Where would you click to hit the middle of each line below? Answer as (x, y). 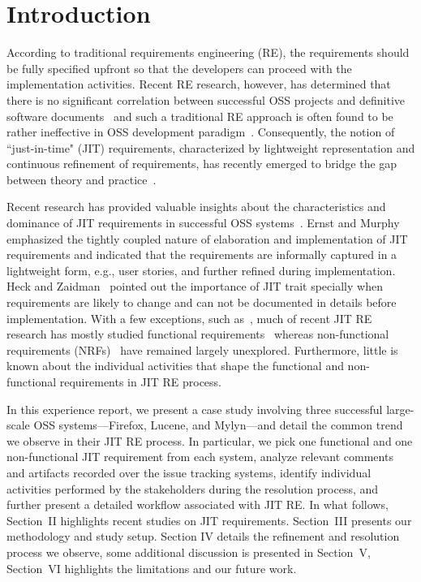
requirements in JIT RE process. (140, 382)
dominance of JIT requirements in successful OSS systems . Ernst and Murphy (203, 223)
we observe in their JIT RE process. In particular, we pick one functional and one (210, 440)
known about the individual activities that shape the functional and (175, 366)
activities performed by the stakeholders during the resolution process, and (193, 488)
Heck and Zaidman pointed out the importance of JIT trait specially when (195, 286)
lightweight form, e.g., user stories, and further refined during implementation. (201, 270)
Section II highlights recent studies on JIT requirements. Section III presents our (209, 520)
